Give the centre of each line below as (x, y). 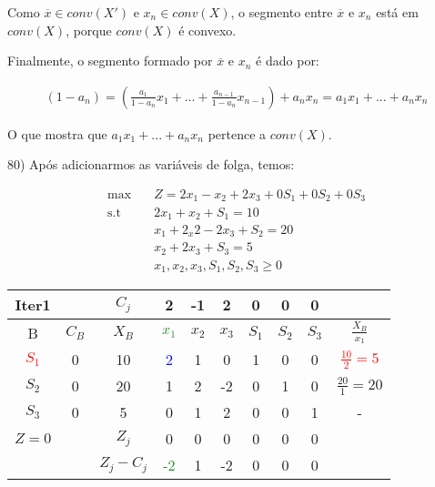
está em (397, 12)
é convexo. (207, 30)
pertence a (237, 133)
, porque (89, 30)
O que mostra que (57, 133)
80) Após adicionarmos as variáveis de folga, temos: (151, 164)
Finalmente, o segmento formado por (110, 61)
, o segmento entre (282, 12)
